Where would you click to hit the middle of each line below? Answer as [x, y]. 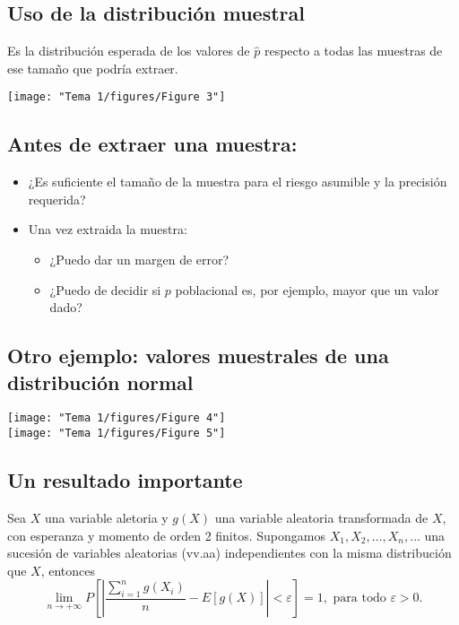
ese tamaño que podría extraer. [93, 68]
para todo [359, 599]
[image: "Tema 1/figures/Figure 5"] [117, 434]
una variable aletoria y [106, 517]
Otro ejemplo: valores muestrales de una [198, 356]
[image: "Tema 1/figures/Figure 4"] [117, 418]
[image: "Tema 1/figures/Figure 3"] [117, 97]
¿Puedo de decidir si [105, 289]
